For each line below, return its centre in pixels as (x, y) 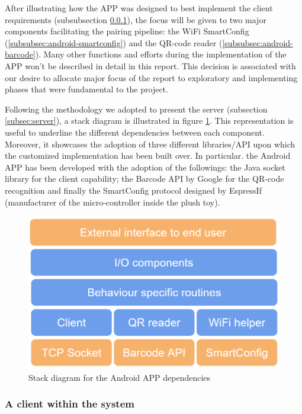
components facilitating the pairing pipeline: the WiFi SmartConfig (127, 31)
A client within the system (70, 404)
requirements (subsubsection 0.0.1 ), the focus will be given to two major (136, 19)
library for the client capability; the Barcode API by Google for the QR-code (144, 179)
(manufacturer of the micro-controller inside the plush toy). (113, 202)
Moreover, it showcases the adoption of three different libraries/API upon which (150, 144)
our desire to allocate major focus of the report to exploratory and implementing (151, 77)
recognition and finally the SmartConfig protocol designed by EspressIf (133, 190)
